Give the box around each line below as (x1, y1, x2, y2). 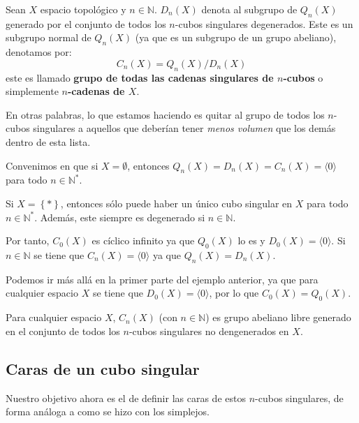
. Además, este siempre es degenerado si (34, 209, 205, 224)
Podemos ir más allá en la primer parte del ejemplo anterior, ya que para (6, 272, 318, 286)
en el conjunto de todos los (6, 323, 120, 338)
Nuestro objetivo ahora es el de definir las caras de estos (6, 390, 246, 405)
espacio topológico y (40, 2, 126, 16)
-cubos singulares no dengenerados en (129, 323, 289, 338)
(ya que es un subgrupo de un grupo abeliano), (135, 30, 337, 45)
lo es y (237, 233, 265, 248)
